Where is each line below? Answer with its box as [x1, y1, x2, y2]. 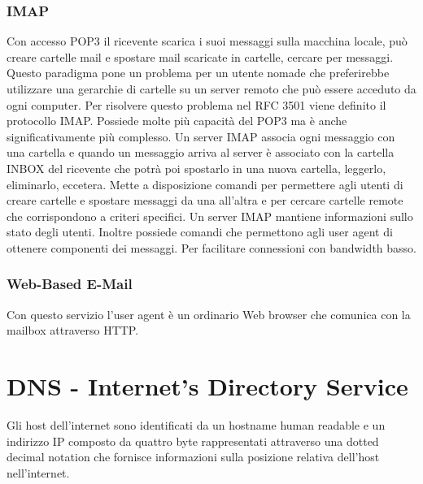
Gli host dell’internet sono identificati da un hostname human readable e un [7, 417, 386, 434]
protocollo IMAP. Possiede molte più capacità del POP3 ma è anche [7, 112, 347, 129]
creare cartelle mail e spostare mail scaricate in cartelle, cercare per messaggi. [7, 48, 394, 65]
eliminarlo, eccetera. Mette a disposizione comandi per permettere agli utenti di [7, 175, 403, 192]
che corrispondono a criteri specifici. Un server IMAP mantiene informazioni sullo [7, 207, 413, 224]
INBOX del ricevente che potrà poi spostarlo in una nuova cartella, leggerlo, [7, 159, 386, 176]
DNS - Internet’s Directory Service [7, 369, 408, 403]
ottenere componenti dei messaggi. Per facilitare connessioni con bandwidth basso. [7, 239, 416, 256]
